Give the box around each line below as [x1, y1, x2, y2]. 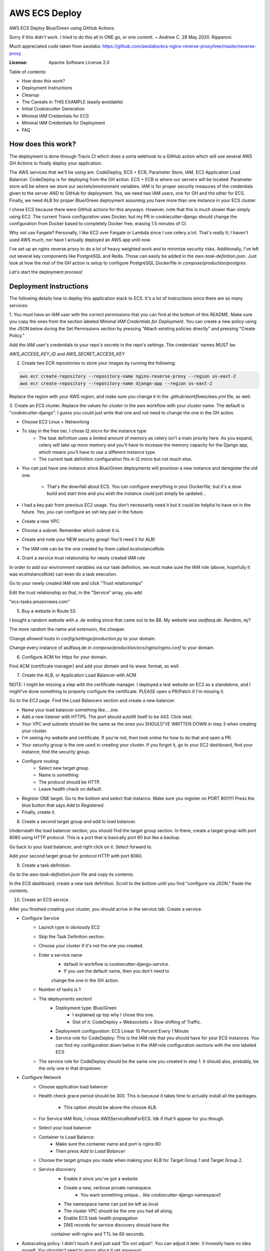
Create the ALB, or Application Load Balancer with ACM [21, 672, 136, 678]
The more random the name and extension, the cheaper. [9, 626, 125, 633]
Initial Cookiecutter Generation [21, 106, 85, 112]
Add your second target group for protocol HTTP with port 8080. [9, 853, 143, 859]
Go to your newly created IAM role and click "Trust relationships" [9, 580, 143, 586]
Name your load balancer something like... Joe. [21, 707, 119, 713]
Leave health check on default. [38, 786, 102, 792]
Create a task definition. [21, 862, 71, 868]
